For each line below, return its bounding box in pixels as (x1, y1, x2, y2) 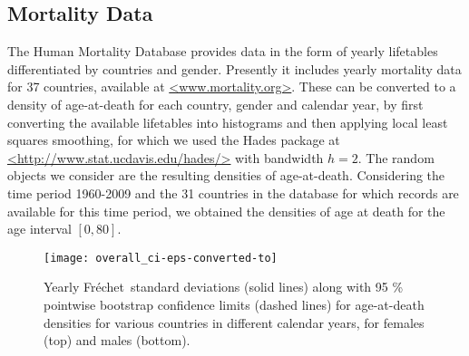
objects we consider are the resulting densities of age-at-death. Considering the (7, 166, 445, 185)
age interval (7, 219, 72, 238)
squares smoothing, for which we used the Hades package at (7, 130, 340, 149)
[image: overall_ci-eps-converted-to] (44, 251, 278, 265)
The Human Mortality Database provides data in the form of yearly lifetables (7, 42, 438, 61)
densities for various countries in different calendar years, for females (44, 313, 425, 332)
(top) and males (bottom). (44, 331, 191, 350)
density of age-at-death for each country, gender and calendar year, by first (7, 94, 424, 113)
